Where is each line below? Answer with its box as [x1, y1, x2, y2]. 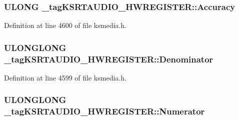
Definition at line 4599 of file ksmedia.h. [4, 72, 126, 82]
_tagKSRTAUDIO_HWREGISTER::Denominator [4, 52, 213, 65]
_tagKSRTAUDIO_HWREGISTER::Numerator [4, 105, 205, 117]
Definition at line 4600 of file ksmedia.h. [4, 20, 126, 30]
